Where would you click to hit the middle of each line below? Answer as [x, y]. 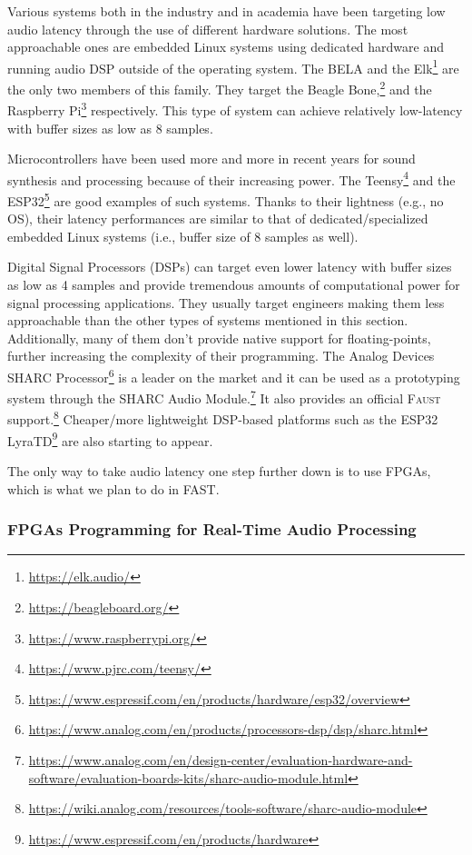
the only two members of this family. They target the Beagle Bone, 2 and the [220, 88]
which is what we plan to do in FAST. [113, 488]
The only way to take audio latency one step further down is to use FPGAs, [219, 470]
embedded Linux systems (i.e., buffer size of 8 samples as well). [183, 236]
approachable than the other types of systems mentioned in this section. [208, 320]
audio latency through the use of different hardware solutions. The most [208, 29]
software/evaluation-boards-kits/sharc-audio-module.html [188, 777]
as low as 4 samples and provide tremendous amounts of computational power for [234, 284]
